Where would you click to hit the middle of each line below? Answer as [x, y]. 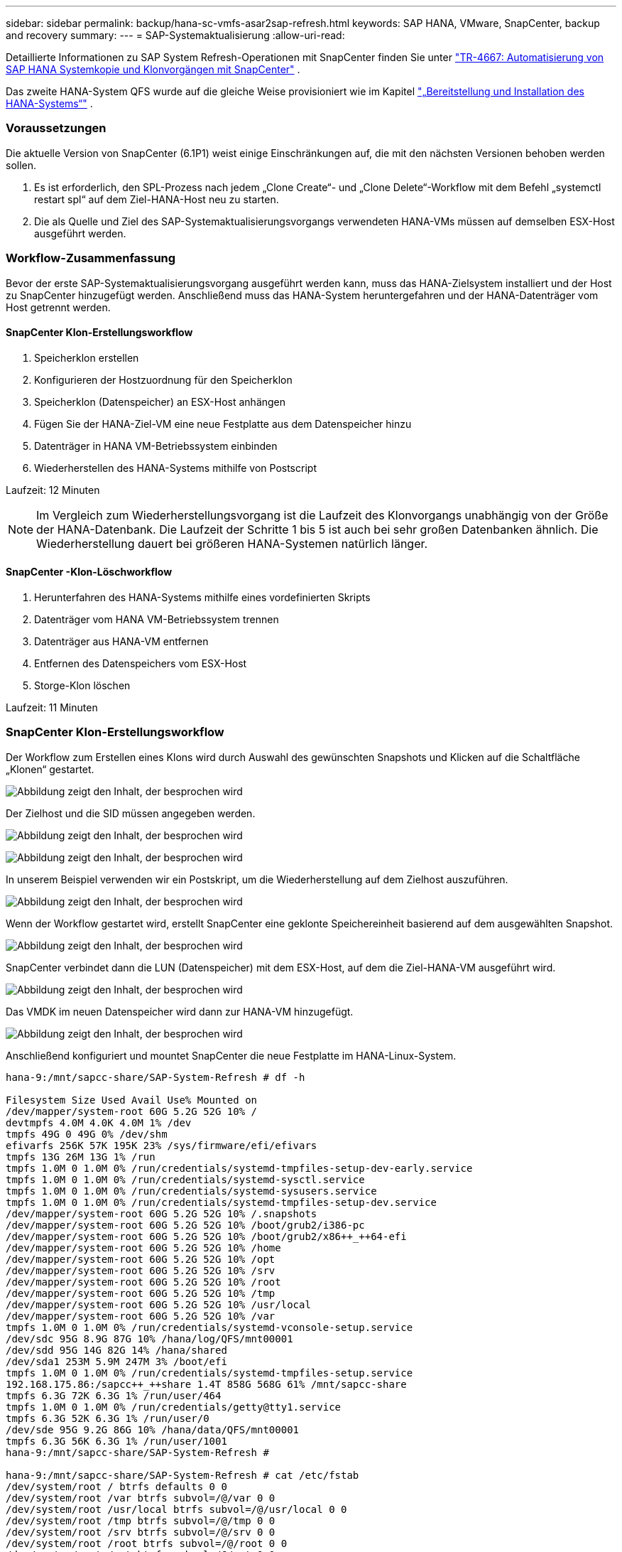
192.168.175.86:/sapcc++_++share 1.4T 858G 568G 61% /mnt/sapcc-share [206, 1384]
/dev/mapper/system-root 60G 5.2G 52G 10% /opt [141, 1259]
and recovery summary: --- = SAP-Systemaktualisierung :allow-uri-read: [175, 35]
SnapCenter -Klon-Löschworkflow [89, 572]
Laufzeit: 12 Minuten [53, 490]
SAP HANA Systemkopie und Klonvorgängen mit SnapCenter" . [153, 69]
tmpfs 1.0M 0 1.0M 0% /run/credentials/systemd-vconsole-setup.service [209, 1327]
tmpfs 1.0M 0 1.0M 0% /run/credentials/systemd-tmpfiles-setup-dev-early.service [239, 1168]
